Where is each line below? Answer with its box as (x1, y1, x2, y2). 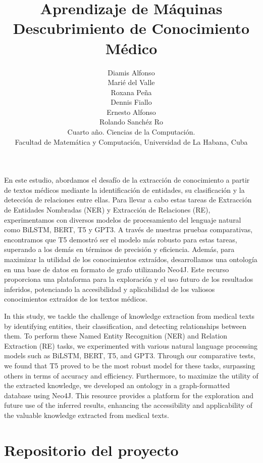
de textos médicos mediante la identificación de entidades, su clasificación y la (4, 184, 245, 195)
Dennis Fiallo (111, 97, 152, 107)
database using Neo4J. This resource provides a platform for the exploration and (4, 390, 253, 400)
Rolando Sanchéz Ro (99, 116, 163, 127)
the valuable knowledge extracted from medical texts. (4, 409, 169, 420)
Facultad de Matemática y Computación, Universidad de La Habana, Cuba (15, 136, 248, 147)
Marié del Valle (108, 77, 155, 88)
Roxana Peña (111, 87, 152, 97)
